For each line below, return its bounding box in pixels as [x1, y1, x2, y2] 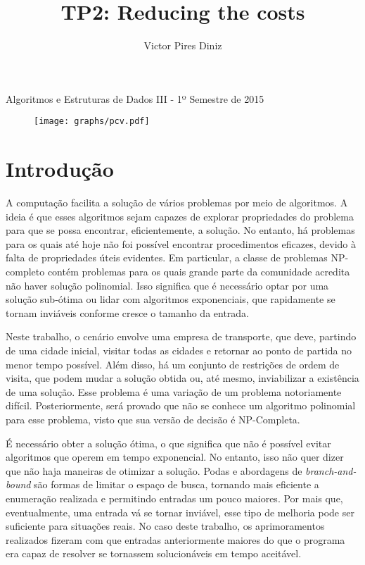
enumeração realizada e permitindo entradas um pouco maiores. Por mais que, [6, 490, 343, 505]
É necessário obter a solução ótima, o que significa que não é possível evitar [6, 435, 331, 450]
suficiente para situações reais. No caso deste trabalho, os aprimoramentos [6, 519, 325, 533]
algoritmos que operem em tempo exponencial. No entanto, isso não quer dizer [6, 449, 344, 464]
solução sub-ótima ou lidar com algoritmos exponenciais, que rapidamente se [6, 292, 335, 306]
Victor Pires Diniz [143, 38, 222, 53]
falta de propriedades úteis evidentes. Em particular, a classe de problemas [6, 250, 328, 265]
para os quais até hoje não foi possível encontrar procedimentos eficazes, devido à [6, 236, 356, 251]
